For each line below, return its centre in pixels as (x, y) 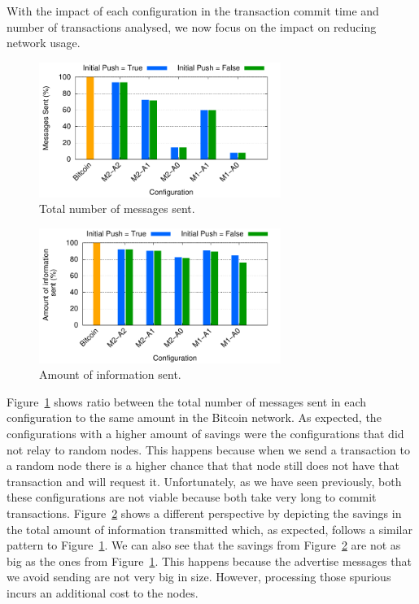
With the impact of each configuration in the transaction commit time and (193, 11)
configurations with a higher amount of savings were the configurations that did (205, 433)
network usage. (44, 43)
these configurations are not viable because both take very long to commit (192, 497)
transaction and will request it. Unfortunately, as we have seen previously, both (204, 481)
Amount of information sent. (110, 374)
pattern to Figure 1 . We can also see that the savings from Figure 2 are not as (204, 545)
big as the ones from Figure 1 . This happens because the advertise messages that (209, 561)
